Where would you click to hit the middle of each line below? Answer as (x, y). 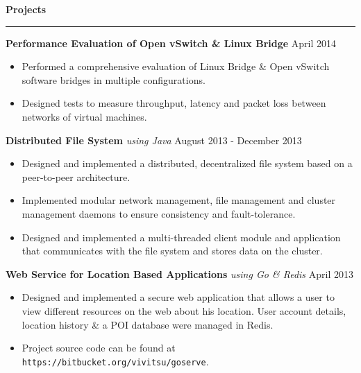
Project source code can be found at (99, 348)
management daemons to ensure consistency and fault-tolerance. (159, 213)
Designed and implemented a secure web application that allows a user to (178, 297)
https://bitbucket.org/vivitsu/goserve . (115, 361)
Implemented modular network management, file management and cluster (179, 200)
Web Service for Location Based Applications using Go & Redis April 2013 (179, 274)
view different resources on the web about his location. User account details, (184, 310)
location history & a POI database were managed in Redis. (148, 324)
